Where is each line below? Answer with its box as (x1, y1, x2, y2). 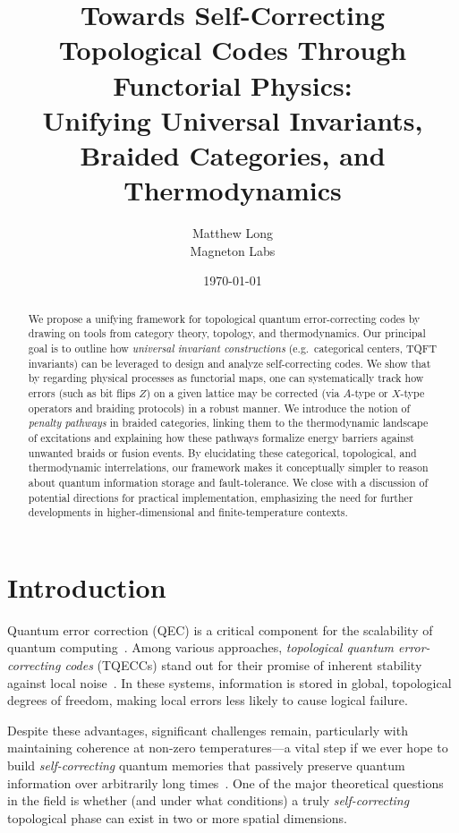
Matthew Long (191, 224, 274, 242)
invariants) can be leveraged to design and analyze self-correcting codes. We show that (28, 355, 431, 370)
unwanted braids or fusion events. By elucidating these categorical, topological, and (28, 445, 417, 460)
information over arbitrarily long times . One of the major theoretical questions (7, 773, 444, 792)
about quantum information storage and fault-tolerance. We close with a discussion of (28, 474, 429, 489)
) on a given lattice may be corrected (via (146, 385, 340, 400)
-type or (351, 385, 388, 400)
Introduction (7, 568, 166, 605)
